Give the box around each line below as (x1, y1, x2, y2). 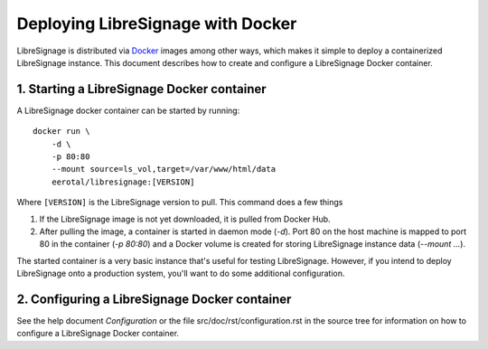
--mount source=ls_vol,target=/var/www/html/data (51, 164, 276, 174)
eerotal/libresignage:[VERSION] (51, 176, 195, 187)
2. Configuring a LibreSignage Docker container (16, 291, 292, 307)
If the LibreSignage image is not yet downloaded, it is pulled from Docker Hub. (39, 213, 331, 224)
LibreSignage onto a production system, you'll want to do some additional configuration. (16, 268, 345, 279)
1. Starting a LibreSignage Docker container (16, 81, 267, 97)
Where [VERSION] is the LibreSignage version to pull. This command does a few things (16, 197, 343, 208)
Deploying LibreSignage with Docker (16, 14, 297, 33)
